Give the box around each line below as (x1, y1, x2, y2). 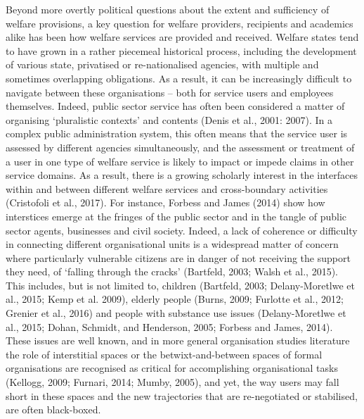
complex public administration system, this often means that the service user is (6, 126, 348, 141)
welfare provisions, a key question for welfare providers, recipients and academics (6, 15, 353, 30)
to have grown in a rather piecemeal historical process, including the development (6, 43, 357, 58)
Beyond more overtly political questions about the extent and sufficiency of (6, 2, 330, 16)
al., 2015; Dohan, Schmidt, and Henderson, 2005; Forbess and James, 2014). (6, 319, 333, 334)
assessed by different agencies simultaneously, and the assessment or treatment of (6, 139, 355, 154)
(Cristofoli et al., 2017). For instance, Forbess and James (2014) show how (6, 195, 325, 210)
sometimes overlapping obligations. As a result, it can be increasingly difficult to (6, 70, 352, 85)
